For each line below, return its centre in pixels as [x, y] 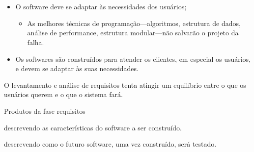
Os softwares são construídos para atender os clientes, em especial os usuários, [133, 59]
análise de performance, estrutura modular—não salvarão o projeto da [133, 33]
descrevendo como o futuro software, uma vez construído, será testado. [110, 144]
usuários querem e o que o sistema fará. [63, 94]
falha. [36, 42]
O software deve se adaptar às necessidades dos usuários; [101, 7]
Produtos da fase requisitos [45, 111]
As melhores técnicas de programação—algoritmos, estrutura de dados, [134, 23]
